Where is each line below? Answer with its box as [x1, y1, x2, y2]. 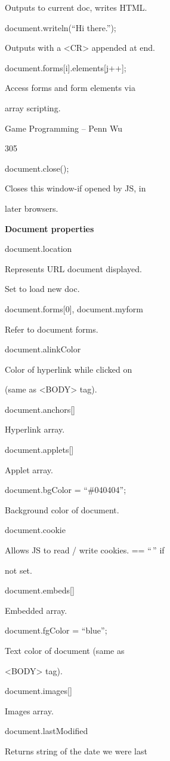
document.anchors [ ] [5, 403, 75, 415]
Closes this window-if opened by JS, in [5, 182, 146, 194]
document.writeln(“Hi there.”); [5, 21, 116, 34]
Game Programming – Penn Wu [5, 121, 122, 134]
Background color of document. [5, 503, 119, 516]
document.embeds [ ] [5, 584, 75, 596]
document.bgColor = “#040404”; [5, 483, 126, 496]
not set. [5, 564, 32, 576]
